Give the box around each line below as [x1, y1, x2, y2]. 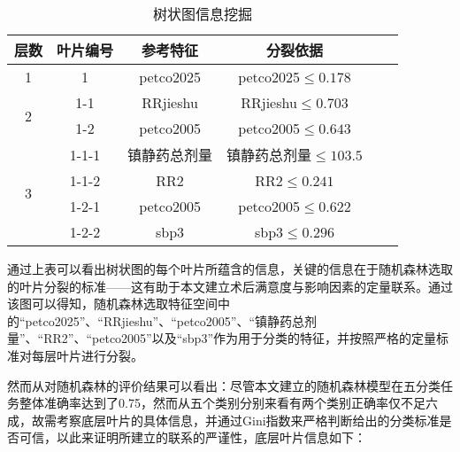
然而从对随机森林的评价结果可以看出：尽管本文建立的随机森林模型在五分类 [7, 376, 441, 394]
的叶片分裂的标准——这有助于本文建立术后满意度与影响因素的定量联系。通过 [7, 277, 453, 295]
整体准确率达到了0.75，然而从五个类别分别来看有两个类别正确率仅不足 [19, 394, 425, 412]
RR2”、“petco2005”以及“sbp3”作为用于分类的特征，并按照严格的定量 [43, 329, 436, 347]
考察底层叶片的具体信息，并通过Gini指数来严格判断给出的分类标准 [56, 410, 440, 429]
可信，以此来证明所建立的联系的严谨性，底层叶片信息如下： [19, 428, 366, 447]
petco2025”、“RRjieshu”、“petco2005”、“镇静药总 [25, 311, 305, 330]
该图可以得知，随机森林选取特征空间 [7, 294, 218, 313]
